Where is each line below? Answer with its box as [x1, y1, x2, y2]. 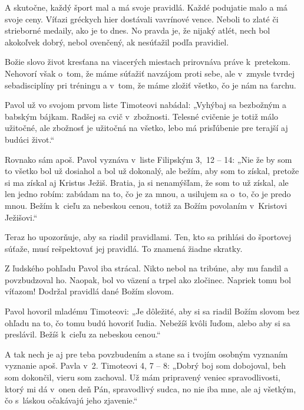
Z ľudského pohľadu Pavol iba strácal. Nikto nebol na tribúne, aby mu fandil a [5, 262, 289, 274]
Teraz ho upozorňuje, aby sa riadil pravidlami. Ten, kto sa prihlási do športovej [5, 231, 292, 243]
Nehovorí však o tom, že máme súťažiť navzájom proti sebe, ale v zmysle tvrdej [5, 67, 295, 79]
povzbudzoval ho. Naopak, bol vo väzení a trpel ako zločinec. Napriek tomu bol [5, 273, 291, 286]
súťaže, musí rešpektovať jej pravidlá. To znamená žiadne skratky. [5, 242, 243, 254]
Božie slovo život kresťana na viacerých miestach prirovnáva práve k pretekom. [5, 55, 290, 68]
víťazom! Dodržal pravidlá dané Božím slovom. [5, 285, 174, 297]
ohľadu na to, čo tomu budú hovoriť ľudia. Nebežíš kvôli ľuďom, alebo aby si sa [5, 316, 290, 329]
